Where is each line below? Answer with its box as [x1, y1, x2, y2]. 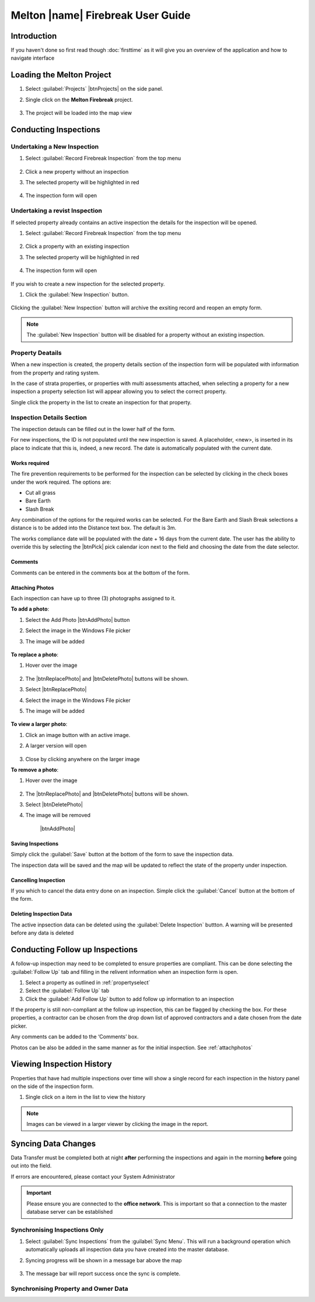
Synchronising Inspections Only [10, 1225, 104, 1234]
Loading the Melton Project [10, 70, 111, 80]
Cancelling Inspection [10, 876, 65, 883]
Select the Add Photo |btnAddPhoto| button [25, 616, 130, 623]
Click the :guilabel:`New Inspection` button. [25, 291, 129, 298]
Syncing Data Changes [10, 1138, 96, 1149]
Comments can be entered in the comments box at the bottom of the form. [10, 569, 190, 576]
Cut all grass [25, 489, 56, 496]
